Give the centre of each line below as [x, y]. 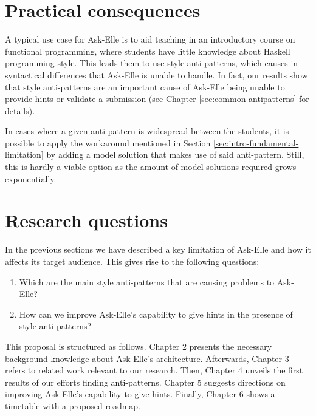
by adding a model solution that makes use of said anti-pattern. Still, [175, 155]
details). [20, 110]
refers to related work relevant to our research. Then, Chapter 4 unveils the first [154, 370]
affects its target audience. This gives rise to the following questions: [132, 261]
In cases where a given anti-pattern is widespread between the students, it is [147, 131]
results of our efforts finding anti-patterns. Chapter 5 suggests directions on [145, 382]
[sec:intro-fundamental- [256, 142]
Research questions [86, 220]
